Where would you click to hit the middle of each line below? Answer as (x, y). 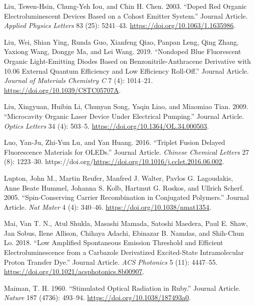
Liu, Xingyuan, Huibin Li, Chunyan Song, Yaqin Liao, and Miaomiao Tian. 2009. (126, 106)
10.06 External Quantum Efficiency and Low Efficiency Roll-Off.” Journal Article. (127, 70)
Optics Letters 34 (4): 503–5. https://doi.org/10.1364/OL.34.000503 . (106, 125)
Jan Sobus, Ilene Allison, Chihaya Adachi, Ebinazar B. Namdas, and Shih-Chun (124, 233)
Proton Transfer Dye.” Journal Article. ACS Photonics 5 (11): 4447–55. (111, 262)
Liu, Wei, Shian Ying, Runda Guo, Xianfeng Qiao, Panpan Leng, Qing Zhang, (121, 42)
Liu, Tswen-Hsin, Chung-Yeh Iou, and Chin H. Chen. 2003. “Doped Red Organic (126, 6)
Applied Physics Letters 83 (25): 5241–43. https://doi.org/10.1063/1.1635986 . (120, 25)
